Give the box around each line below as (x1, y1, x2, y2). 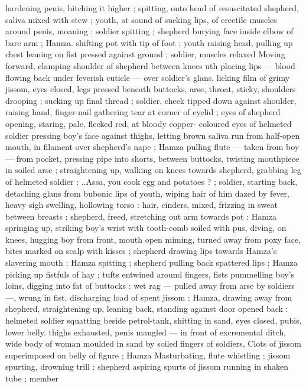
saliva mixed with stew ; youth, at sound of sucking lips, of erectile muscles (5, 13, 277, 25)
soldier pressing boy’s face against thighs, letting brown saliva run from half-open (5, 129, 300, 141)
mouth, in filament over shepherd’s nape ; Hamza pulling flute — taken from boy (5, 141, 300, 153)
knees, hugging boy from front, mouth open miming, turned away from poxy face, (5, 233, 301, 245)
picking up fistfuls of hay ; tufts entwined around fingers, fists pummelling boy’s (5, 268, 295, 280)
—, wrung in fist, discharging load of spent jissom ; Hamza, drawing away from (5, 291, 292, 303)
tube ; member (5, 372, 58, 384)
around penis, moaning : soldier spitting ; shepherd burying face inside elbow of (5, 25, 294, 37)
